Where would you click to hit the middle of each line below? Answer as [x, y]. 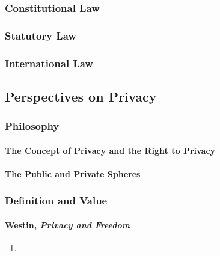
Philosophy [32, 126]
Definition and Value [56, 200]
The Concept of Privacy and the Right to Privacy [110, 150]
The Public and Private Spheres [73, 173]
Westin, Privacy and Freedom [68, 224]
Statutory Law [41, 35]
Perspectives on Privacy [81, 96]
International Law [49, 63]
